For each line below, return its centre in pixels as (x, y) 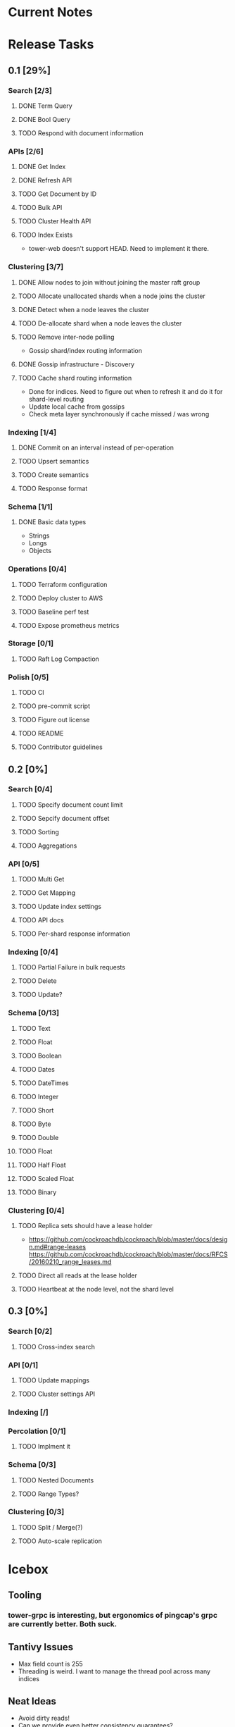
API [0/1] (23, 1365)
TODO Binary (37, 1192)
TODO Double (38, 1137)
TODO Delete (37, 981)
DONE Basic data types (52, 522)
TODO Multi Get (41, 879)
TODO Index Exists (45, 235)
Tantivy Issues (41, 1647)
